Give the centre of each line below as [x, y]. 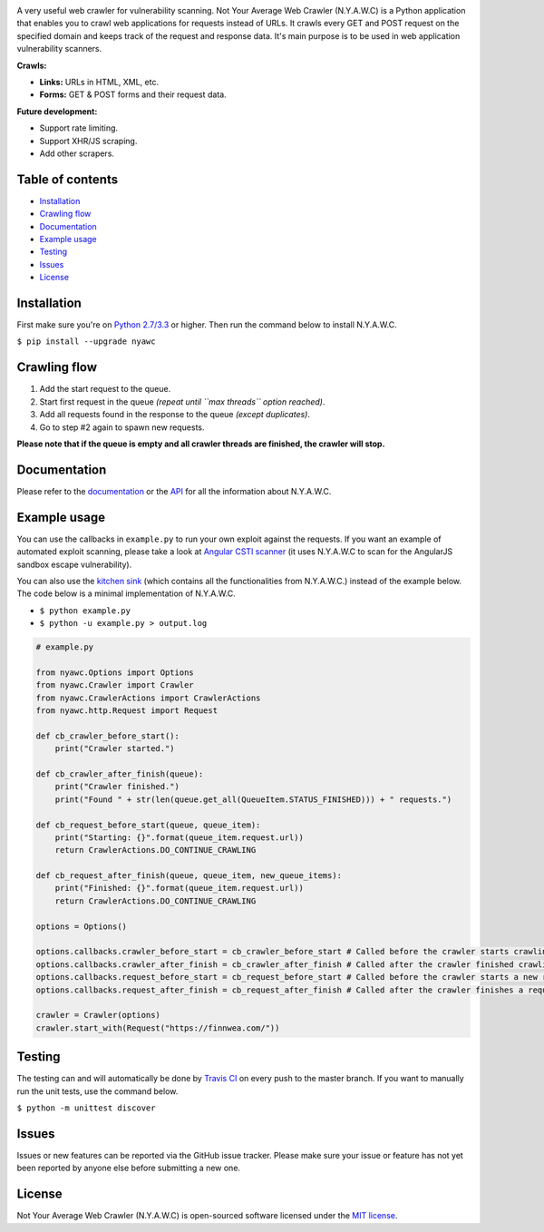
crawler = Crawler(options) [98, 1015]
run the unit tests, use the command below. [97, 1091]
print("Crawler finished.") [117, 787]
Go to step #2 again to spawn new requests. [122, 427]
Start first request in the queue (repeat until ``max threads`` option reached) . [182, 401]
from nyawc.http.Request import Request [126, 711]
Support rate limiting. [78, 128]
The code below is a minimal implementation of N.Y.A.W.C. [126, 593]
